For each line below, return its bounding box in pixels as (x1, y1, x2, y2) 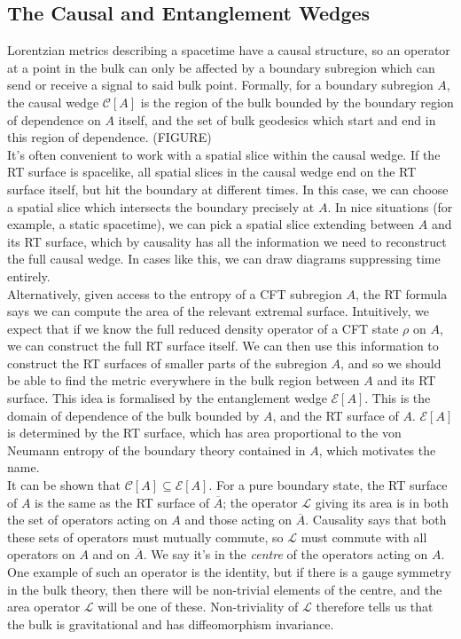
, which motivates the (318, 440, 436, 459)
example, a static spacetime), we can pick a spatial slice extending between (7, 215, 415, 233)
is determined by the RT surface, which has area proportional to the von (7, 423, 402, 442)
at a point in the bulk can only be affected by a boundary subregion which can (7, 58, 435, 76)
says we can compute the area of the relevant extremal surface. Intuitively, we (7, 302, 429, 320)
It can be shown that (7, 476, 121, 494)
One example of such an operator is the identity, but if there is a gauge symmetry (7, 563, 451, 581)
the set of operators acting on (7, 510, 168, 529)
